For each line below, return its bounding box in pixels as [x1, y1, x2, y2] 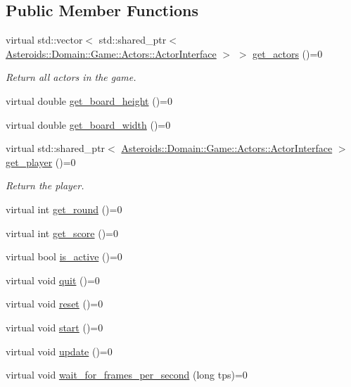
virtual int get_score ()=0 [6, 225, 119, 240]
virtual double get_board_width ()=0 [6, 117, 171, 132]
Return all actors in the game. [6, 70, 136, 84]
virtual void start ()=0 [6, 319, 103, 334]
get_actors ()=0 [253, 46, 323, 61]
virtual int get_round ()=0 [6, 201, 122, 216]
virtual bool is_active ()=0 [6, 249, 122, 264]
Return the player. [6, 178, 84, 193]
